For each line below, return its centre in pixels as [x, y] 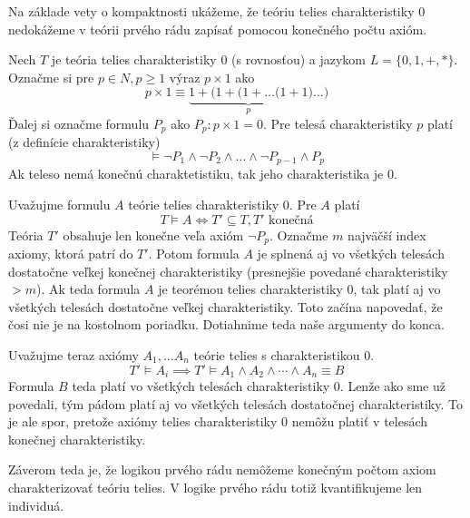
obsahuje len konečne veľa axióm [153, 235]
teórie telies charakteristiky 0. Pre [222, 204]
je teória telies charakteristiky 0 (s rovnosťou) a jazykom [209, 59]
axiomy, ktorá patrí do [71, 253]
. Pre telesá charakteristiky [338, 123]
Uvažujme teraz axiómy [73, 354]
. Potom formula [194, 253]
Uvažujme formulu [59, 204]
